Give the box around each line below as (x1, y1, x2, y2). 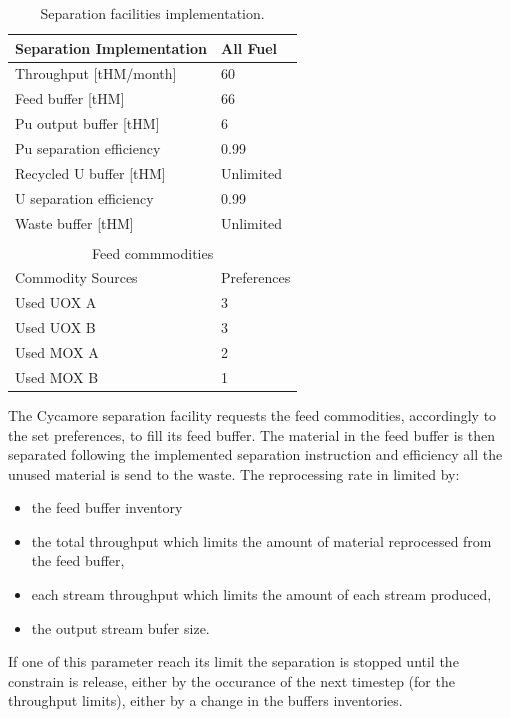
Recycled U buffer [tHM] (15, 162, 166, 183)
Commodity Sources (15, 267, 138, 288)
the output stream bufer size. (31, 617, 210, 638)
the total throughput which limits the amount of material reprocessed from (31, 530, 492, 551)
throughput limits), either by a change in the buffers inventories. (8, 690, 403, 711)
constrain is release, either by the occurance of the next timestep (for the (8, 670, 455, 691)
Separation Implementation (15, 37, 208, 58)
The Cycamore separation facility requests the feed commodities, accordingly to (8, 404, 497, 425)
